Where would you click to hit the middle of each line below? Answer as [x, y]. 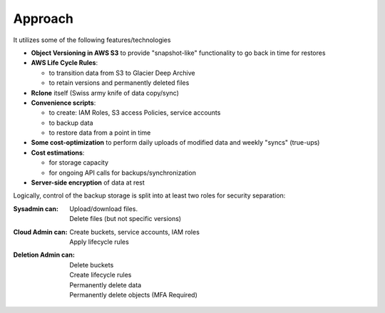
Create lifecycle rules [101, 275]
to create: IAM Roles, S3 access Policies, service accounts [135, 113]
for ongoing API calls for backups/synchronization [122, 173]
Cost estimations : [58, 153]
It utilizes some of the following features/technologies [92, 40]
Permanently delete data [106, 284]
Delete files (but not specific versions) [125, 219]
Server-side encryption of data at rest [88, 183]
